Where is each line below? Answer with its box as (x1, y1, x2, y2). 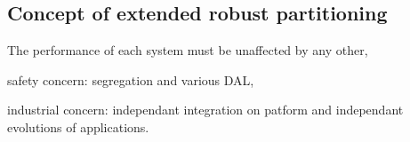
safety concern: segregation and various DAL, (7, 70, 254, 89)
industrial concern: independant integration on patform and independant (7, 100, 404, 119)
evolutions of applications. (7, 117, 149, 136)
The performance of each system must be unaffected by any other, (7, 41, 368, 59)
